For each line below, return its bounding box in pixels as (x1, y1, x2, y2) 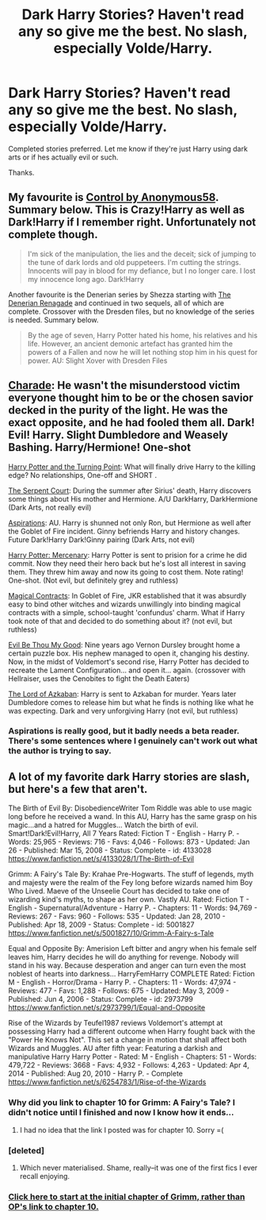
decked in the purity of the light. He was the (8, 403, 228, 418)
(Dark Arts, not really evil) (8, 502, 92, 512)
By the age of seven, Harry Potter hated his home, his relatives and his (27, 330, 258, 340)
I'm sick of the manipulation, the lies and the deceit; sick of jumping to (27, 248, 256, 259)
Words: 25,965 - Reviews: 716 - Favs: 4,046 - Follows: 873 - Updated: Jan (8, 837, 250, 847)
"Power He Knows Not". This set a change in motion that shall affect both (8, 1035, 247, 1045)
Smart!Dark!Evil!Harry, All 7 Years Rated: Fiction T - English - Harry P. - (8, 829, 240, 838)
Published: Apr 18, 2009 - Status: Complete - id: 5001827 (8, 920, 195, 929)
